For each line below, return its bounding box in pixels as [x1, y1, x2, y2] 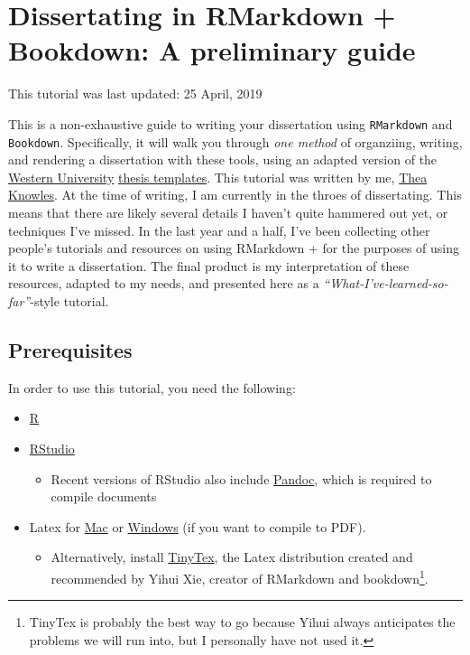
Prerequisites [8, 335, 133, 363]
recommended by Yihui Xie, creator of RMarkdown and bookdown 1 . [51, 566, 429, 587]
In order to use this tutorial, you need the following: [8, 378, 296, 397]
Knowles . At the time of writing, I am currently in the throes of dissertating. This [8, 185, 462, 204]
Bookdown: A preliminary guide [8, 32, 416, 69]
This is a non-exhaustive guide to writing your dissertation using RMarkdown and [8, 114, 453, 133]
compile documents [51, 487, 157, 506]
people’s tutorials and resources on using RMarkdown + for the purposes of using [8, 239, 460, 257]
